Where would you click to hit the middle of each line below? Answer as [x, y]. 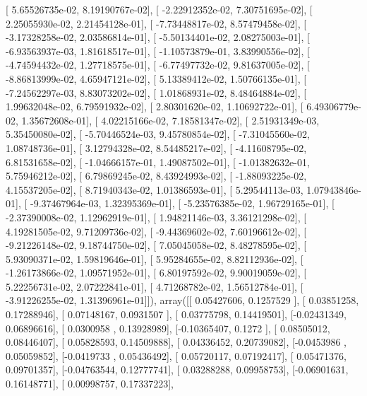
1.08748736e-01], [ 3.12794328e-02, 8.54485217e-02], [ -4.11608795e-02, [156, 147]
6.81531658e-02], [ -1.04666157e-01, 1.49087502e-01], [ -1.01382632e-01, [158, 162]
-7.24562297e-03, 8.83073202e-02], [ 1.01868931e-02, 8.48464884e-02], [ [156, 92]
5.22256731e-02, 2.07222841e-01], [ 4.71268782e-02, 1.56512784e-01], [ [155, 286]
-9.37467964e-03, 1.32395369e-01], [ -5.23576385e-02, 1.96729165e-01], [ [182, 203]
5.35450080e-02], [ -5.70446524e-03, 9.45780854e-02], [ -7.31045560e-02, [158, 134]
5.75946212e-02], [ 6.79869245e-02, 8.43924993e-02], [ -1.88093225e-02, [156, 176]
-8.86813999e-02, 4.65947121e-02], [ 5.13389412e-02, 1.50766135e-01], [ [156, 78]
